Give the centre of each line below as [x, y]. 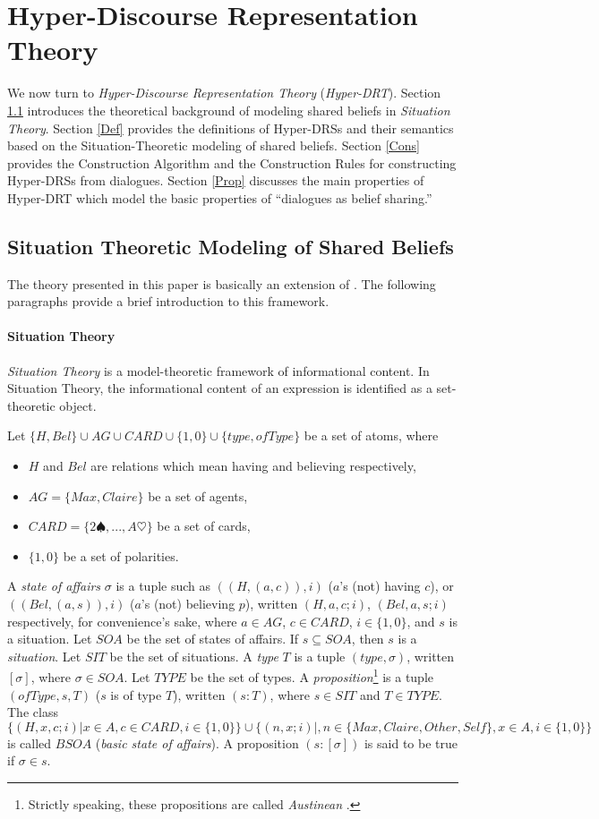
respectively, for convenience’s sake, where [122, 621]
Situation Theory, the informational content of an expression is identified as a [220, 388]
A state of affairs [54, 586]
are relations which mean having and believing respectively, [253, 466]
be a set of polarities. [121, 555]
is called [30, 742]
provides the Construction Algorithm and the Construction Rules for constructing [232, 162]
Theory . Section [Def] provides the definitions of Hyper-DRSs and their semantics [231, 128]
